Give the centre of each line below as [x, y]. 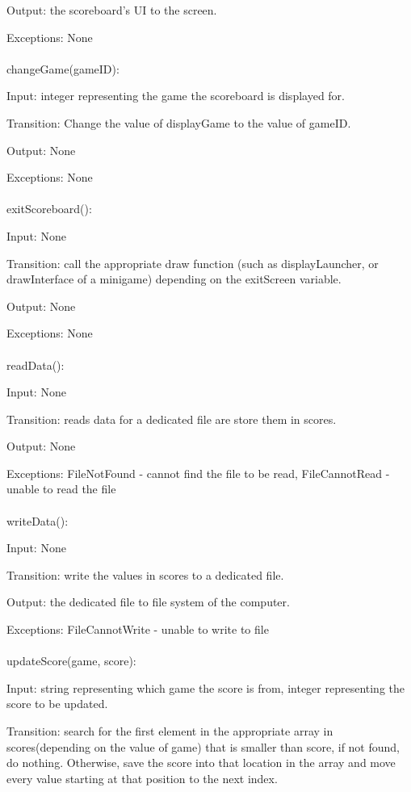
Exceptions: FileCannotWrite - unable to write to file [138, 629]
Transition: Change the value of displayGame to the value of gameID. [179, 122]
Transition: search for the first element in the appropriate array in [170, 731]
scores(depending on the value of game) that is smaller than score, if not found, [203, 746]
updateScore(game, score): [71, 661]
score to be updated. [57, 704]
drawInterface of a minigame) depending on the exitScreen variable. [174, 279]
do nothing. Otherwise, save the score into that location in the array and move [201, 763]
